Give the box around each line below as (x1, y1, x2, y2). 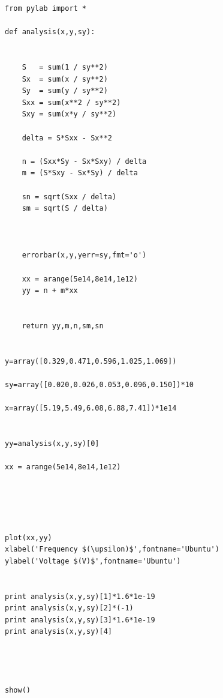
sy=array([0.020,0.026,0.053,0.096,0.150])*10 (5, 381, 194, 389)
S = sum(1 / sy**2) (22, 62, 108, 71)
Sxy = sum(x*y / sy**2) (22, 110, 117, 119)
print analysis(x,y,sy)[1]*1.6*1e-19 (5, 592, 155, 601)
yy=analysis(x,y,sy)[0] (5, 439, 100, 448)
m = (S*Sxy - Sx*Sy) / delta (22, 169, 138, 178)
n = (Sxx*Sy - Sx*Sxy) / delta (22, 157, 147, 166)
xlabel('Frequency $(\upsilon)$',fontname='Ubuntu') (5, 545, 219, 554)
